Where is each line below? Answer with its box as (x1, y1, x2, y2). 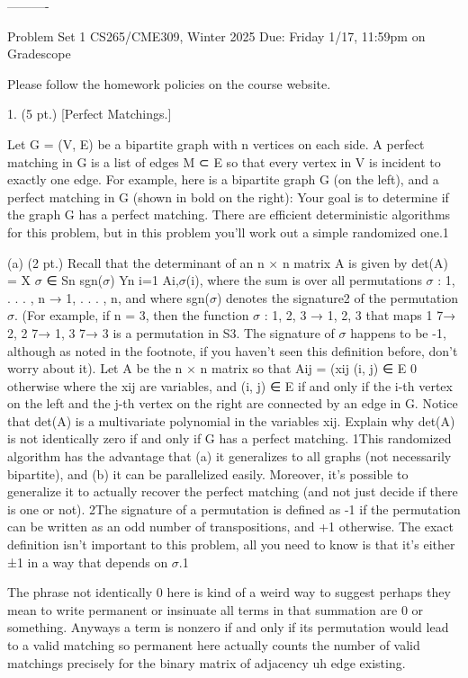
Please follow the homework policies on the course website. (7, 74, 331, 93)
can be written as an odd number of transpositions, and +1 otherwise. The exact (7, 517, 454, 536)
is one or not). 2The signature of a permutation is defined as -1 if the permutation (7, 499, 461, 518)
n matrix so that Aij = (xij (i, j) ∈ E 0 (200, 359, 417, 378)
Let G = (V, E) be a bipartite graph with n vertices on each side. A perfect (7, 134, 425, 153)
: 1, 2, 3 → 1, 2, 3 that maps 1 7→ (264, 306, 456, 325)
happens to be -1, (350, 323, 446, 342)
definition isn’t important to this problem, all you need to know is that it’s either (7, 535, 455, 554)
